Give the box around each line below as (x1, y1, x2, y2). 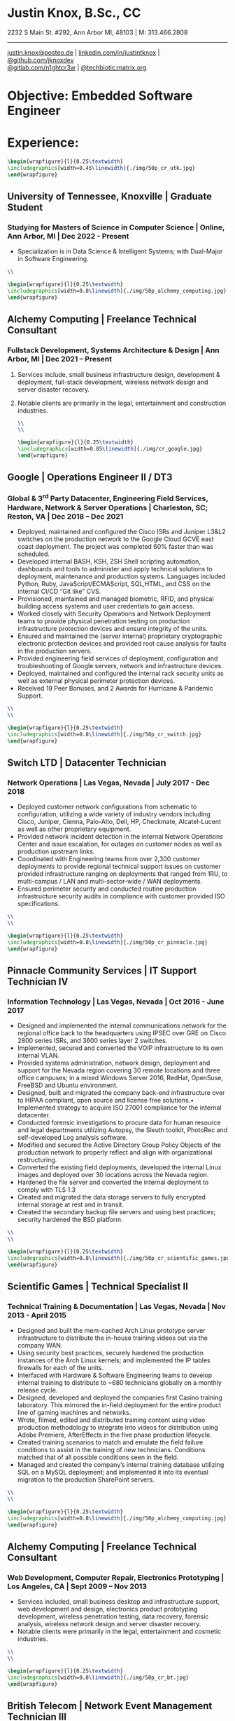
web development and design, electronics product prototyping (17, 1605, 198, 1614)
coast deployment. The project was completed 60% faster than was (17, 543, 213, 551)
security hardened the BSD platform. (17, 1216, 124, 1224)
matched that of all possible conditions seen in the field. (17, 1453, 179, 1461)
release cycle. (17, 1386, 58, 1395)
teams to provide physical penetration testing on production (17, 617, 190, 625)
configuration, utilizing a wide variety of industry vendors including (17, 810, 211, 818)
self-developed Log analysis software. (17, 1134, 128, 1142)
